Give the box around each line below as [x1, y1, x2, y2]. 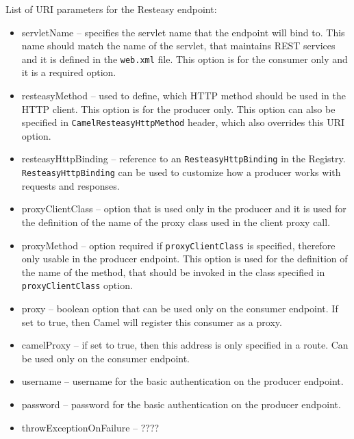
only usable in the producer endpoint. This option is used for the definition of [21, 251, 348, 266]
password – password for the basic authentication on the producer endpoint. [21, 397, 341, 412]
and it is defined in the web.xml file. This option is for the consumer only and [21, 51, 348, 66]
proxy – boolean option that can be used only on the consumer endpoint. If [21, 301, 338, 316]
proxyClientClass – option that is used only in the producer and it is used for [21, 201, 346, 216]
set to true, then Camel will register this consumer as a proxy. [21, 314, 282, 329]
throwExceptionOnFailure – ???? [21, 420, 160, 434]
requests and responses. [21, 178, 120, 192]
